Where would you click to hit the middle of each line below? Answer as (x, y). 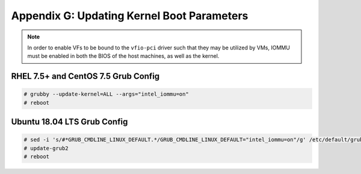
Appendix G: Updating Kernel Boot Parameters (130, 16)
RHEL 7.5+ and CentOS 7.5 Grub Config (85, 76)
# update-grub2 (46, 148)
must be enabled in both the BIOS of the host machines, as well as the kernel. (123, 56)
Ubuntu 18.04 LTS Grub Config (69, 122)
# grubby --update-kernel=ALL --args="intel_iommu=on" (106, 94)
